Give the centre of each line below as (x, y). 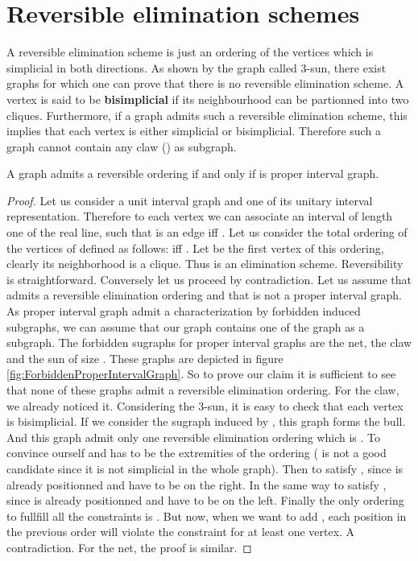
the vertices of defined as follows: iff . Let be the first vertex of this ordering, (195, 248)
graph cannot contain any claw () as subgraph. (122, 146)
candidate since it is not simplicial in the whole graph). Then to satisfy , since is (205, 468)
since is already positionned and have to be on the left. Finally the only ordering (205, 500)
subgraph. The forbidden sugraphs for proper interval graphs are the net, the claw (209, 342)
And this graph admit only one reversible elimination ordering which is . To (194, 437)
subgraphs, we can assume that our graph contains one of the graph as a (186, 326)
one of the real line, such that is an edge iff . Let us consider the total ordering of (207, 232)
